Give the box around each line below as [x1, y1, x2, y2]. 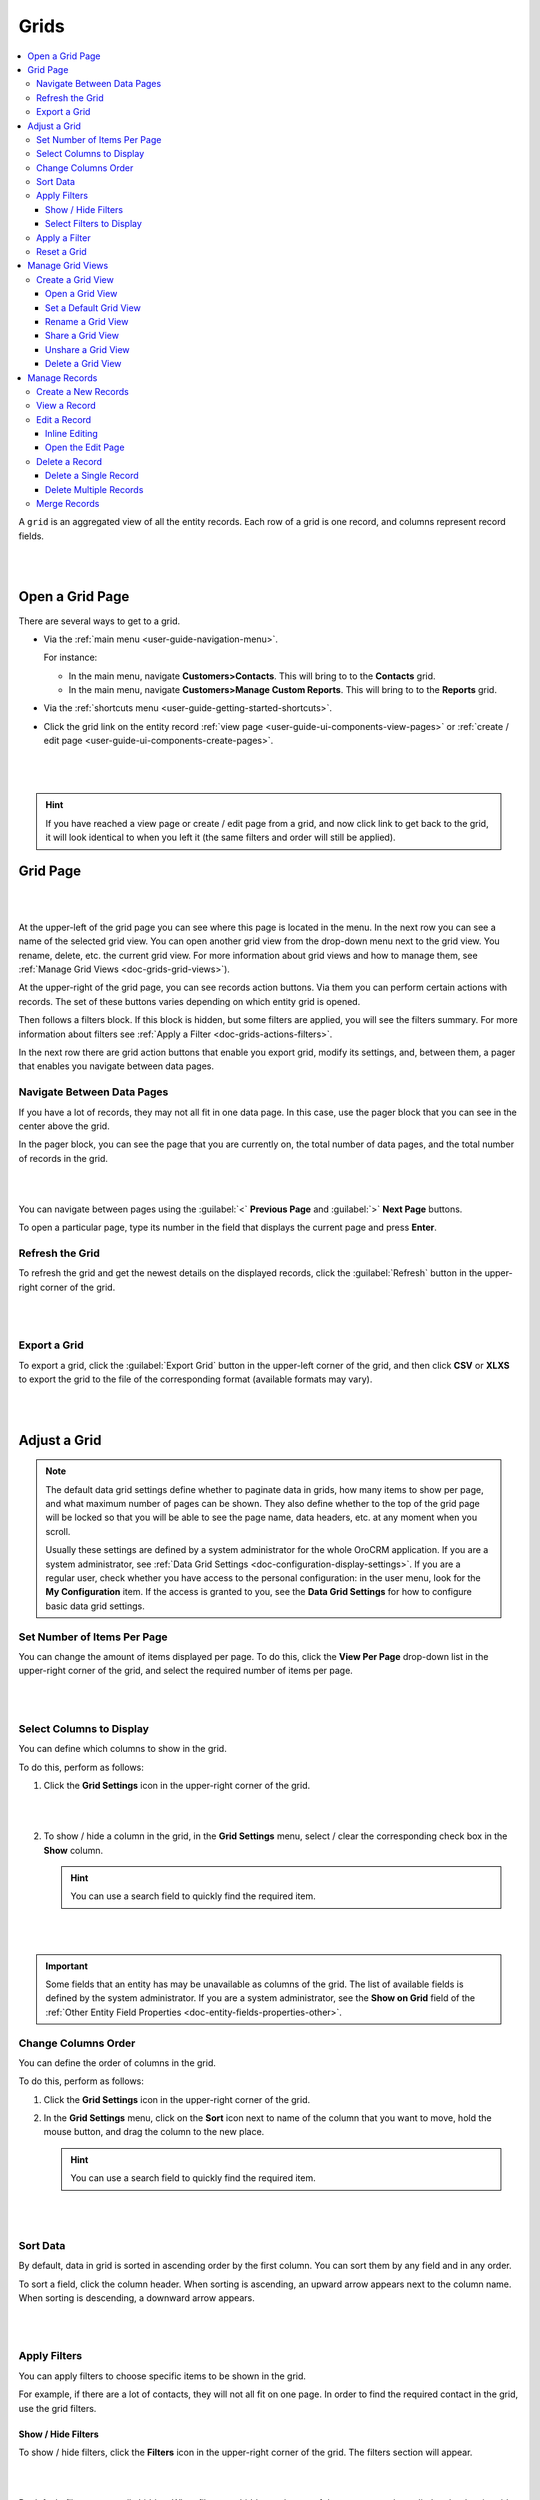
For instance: [43, 651, 98, 664]
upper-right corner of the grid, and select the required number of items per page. [18, 1665, 354, 1677]
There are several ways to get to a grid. [18, 615, 181, 627]
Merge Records [36, 498, 100, 510]
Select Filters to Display [45, 218, 142, 230]
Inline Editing [45, 428, 99, 440]
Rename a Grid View [45, 315, 129, 327]
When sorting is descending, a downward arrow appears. [18, 2291, 255, 2304]
